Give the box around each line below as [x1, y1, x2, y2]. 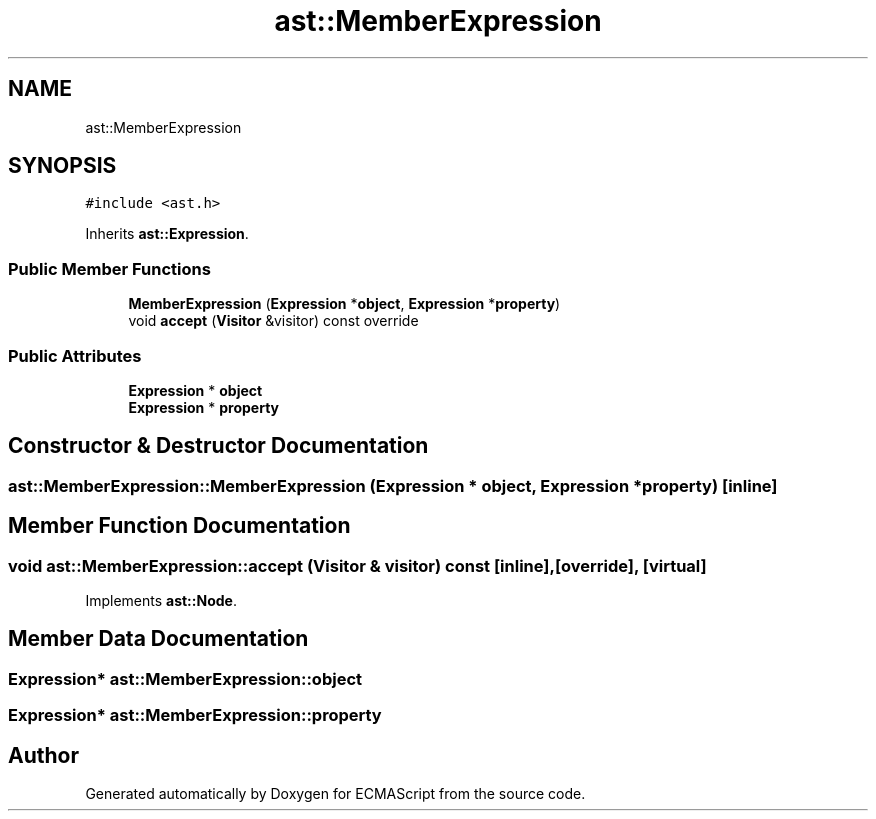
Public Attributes [8, 345, 142, 366]
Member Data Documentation [8, 626, 309, 652]
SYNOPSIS [8, 153, 117, 179]
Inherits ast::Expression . [85, 225, 249, 243]
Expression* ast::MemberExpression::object [8, 668, 363, 689]
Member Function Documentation [8, 513, 351, 539]
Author [8, 742, 79, 768]
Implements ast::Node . [85, 592, 237, 609]
